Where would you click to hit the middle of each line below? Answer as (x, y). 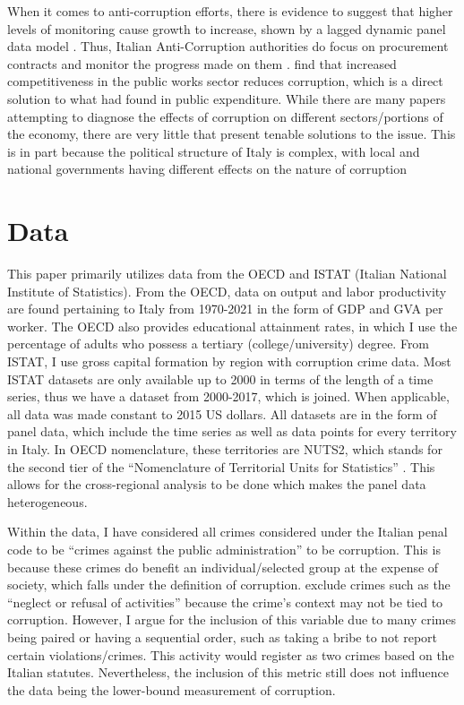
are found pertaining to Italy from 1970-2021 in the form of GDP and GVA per (225, 309)
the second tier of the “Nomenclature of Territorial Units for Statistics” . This (221, 466)
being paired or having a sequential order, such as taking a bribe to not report (223, 636)
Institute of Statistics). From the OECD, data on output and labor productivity (227, 291)
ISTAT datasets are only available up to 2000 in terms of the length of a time (220, 378)
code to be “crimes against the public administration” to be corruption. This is (224, 549)
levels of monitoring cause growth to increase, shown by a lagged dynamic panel (227, 28)
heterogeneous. (47, 501)
